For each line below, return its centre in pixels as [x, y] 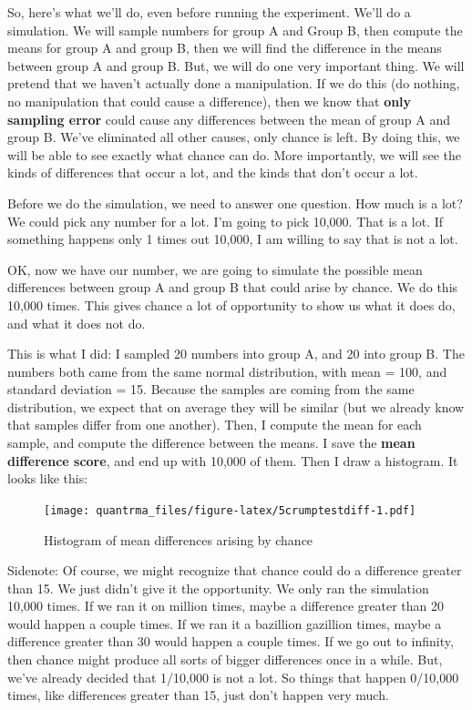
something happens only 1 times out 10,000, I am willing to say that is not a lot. [233, 239]
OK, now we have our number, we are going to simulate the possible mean [215, 269]
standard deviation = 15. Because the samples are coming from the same [211, 389]
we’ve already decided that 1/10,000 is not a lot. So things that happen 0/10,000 [233, 677]
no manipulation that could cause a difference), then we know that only [210, 101]
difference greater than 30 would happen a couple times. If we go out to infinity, [231, 641]
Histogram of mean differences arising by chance [179, 539]
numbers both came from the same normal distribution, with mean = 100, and [227, 371]
